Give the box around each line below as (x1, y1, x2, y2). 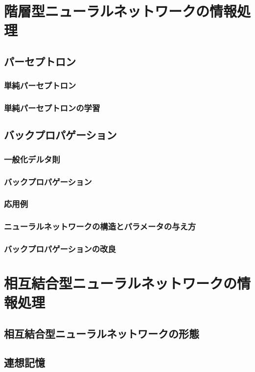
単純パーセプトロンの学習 (4, 102, 100, 114)
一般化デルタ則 (4, 153, 60, 165)
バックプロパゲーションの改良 (4, 243, 116, 255)
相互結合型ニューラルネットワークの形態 (4, 325, 199, 341)
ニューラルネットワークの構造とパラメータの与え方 (4, 220, 196, 232)
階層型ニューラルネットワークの (4, 1, 210, 21)
